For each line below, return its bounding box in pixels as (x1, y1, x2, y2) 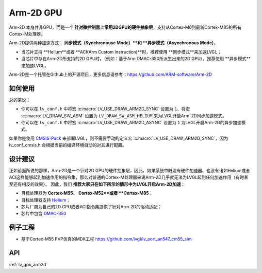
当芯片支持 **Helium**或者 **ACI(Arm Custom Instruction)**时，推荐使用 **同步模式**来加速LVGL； (21, 49, 222, 55)
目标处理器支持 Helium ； (21, 197, 70, 203)
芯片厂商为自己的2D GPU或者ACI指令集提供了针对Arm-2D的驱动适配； (21, 204, 162, 209)
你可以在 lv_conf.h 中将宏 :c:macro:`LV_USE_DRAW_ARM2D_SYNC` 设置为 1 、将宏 (21, 106, 190, 112)
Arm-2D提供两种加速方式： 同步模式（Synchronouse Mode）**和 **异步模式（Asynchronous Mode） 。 (9, 40, 218, 46)
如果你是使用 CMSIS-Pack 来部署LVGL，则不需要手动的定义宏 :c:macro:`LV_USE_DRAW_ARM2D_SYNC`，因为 (9, 135, 228, 141)
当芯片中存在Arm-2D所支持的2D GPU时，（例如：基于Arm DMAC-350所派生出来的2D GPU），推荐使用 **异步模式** (21, 56, 251, 62)
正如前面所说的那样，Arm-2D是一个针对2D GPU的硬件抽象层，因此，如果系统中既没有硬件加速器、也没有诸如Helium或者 (9, 168, 250, 174)
